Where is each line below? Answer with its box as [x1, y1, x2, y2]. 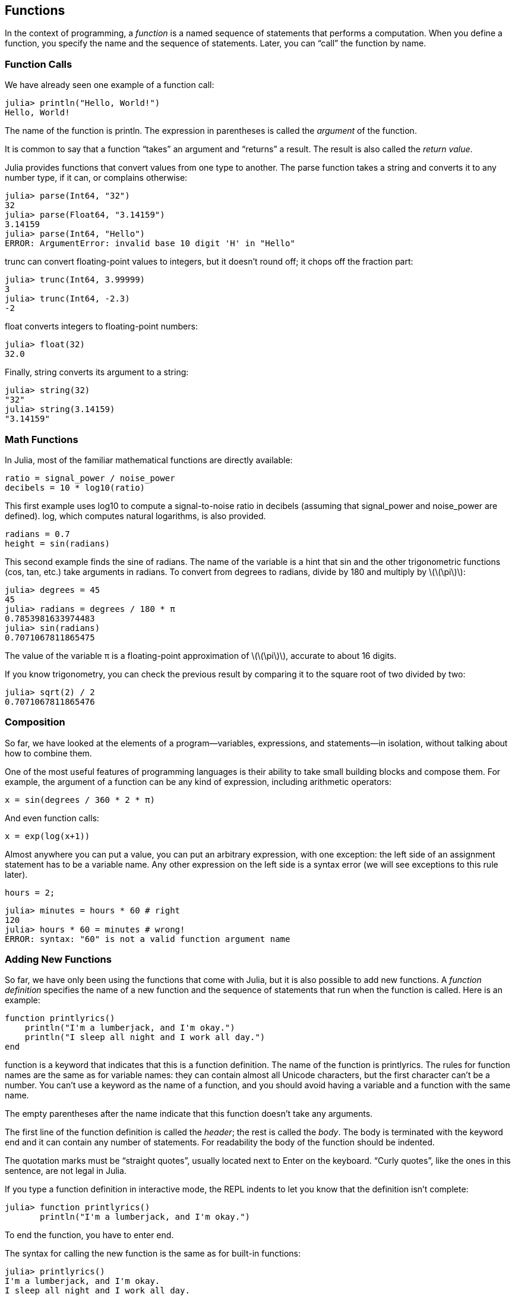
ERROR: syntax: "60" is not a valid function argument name [5, 934, 290, 944]
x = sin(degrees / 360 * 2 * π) [5, 794, 155, 805]
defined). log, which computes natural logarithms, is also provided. [5, 510, 266, 521]
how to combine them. [5, 748, 92, 758]
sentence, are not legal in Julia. [5, 1166, 127, 1176]
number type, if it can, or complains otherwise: [5, 172, 188, 183]
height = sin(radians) [5, 538, 110, 548]
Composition [5, 716, 65, 728]
